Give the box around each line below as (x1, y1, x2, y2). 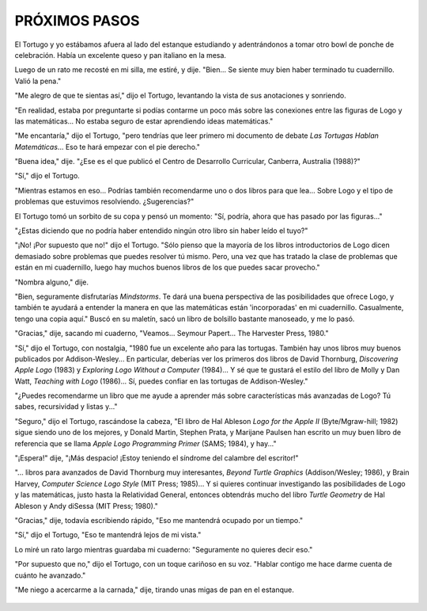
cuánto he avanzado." (14, 571, 86, 580)
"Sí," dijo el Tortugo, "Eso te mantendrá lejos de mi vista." (14, 530, 202, 540)
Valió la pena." (14, 76, 62, 86)
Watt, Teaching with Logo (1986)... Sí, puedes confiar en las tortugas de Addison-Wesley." (14, 376, 308, 386)
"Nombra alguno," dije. (14, 277, 89, 287)
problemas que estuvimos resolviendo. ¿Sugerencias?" (14, 197, 195, 206)
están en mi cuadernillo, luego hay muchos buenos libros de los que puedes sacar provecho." (14, 262, 320, 273)
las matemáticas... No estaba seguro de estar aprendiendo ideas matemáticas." (14, 116, 274, 126)
